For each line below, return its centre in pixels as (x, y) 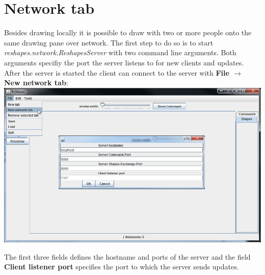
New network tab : (36, 83)
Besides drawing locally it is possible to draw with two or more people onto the (128, 32)
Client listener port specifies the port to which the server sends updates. (122, 267)
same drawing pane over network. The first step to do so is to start (109, 42)
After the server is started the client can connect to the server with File (117, 72)
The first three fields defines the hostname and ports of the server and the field (127, 256)
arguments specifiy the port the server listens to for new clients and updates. (124, 62)
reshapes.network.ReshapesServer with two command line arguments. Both (120, 52)
